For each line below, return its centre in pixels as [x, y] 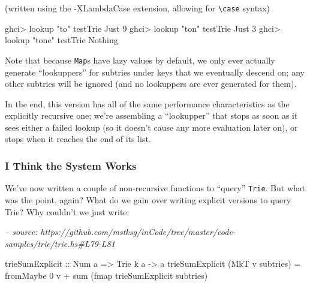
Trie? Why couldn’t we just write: [67, 211]
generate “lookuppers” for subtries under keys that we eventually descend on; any [155, 72]
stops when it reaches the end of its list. [78, 139]
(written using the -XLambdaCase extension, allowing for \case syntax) [137, 8]
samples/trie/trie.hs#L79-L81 [60, 243]
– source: [21, 232]
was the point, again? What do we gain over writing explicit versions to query [148, 199]
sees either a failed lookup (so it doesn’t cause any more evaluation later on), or [151, 127]
